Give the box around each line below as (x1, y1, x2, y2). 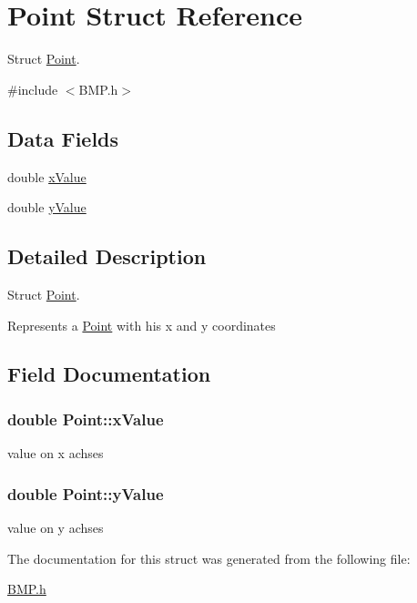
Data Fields (7, 124, 119, 152)
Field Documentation (7, 360, 211, 388)
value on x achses (7, 444, 104, 463)
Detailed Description (7, 242, 207, 271)
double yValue (7, 198, 86, 217)
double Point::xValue (7, 407, 164, 430)
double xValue (7, 167, 86, 186)
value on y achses (7, 517, 104, 537)
